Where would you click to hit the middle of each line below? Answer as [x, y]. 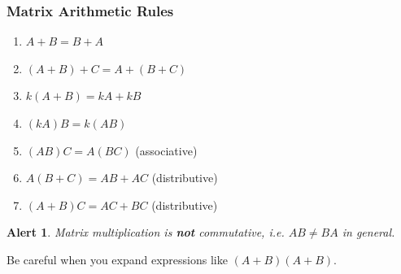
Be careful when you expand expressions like [117, 259]
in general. [368, 232]
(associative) [166, 150]
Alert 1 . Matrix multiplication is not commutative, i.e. [146, 232]
